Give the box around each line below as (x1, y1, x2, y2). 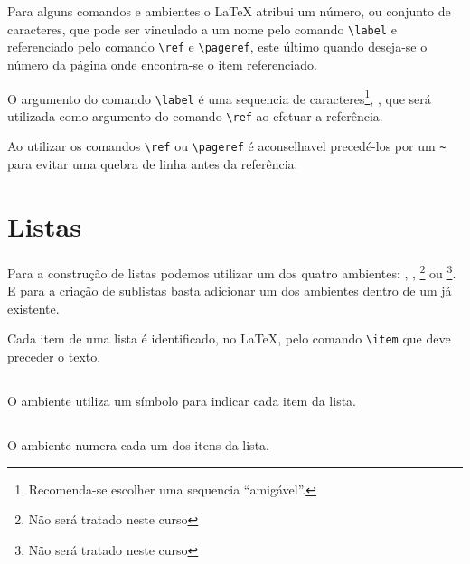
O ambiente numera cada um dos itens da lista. (7, 435, 269, 454)
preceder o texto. (7, 346, 101, 365)
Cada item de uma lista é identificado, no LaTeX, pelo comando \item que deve (7, 329, 451, 348)
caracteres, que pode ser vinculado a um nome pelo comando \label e (7, 19, 397, 38)
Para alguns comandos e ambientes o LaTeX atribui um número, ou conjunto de (7, 2, 451, 20)
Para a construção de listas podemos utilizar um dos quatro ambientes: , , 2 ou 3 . (7, 260, 456, 282)
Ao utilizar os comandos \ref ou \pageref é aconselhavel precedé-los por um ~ (7, 136, 446, 155)
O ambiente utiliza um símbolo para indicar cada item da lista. (7, 390, 357, 409)
